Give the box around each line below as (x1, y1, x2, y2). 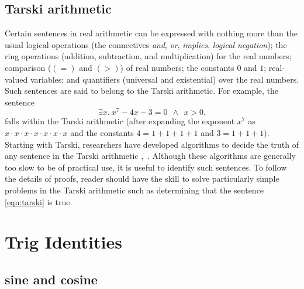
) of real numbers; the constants (120, 61, 234, 73)
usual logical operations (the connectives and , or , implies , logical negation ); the (5, 38, 287, 50)
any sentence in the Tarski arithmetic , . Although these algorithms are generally (5, 149, 296, 162)
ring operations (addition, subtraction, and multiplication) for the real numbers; (5, 50, 292, 62)
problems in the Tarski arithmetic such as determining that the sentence (5, 184, 264, 196)
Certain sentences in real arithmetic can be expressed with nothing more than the (5, 27, 298, 39)
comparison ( (5, 61, 51, 73)
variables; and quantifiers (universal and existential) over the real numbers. (30, 73, 299, 85)
